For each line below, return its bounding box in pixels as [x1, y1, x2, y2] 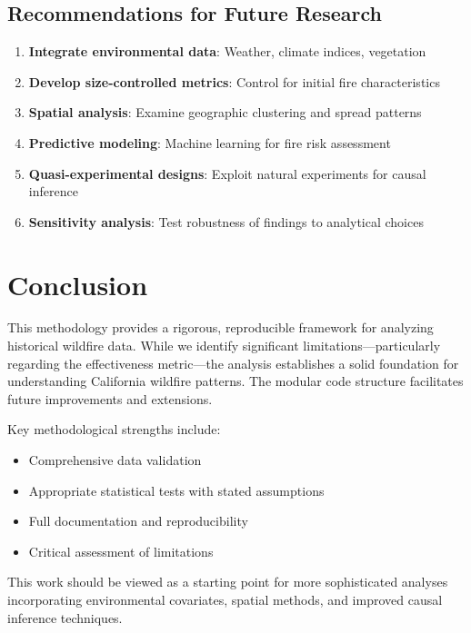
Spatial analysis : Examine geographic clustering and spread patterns [28, 103, 422, 122]
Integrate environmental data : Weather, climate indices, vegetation [28, 42, 426, 61]
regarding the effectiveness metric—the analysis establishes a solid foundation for [7, 353, 459, 372]
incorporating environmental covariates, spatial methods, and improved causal [7, 590, 443, 609]
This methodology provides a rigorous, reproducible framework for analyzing [7, 318, 434, 337]
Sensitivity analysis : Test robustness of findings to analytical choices [28, 212, 424, 231]
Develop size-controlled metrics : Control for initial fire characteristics [28, 72, 440, 91]
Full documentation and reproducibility [28, 511, 248, 530]
